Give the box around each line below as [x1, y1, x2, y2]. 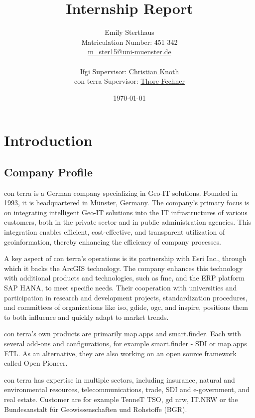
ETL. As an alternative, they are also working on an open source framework [4, 348, 237, 358]
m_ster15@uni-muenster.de [88, 46, 171, 57]
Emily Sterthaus [105, 27, 154, 37]
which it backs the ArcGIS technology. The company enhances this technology [4, 263, 243, 273]
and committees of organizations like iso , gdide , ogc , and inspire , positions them [4, 302, 248, 312]
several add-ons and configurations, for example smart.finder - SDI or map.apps [4, 338, 247, 348]
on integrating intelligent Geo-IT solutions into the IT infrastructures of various [4, 207, 248, 217]
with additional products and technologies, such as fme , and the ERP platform [4, 273, 245, 283]
